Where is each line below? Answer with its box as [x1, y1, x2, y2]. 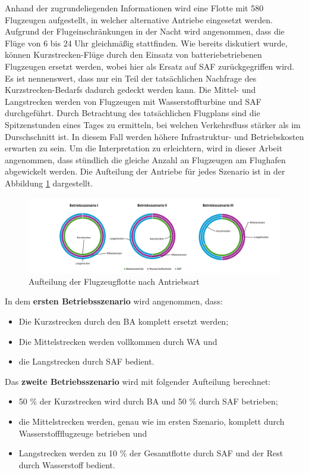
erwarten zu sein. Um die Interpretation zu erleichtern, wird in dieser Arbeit [5, 142, 283, 154]
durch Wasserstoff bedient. [18, 458, 115, 471]
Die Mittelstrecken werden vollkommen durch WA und [18, 335, 217, 347]
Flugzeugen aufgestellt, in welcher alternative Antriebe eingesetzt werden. [5, 13, 273, 26]
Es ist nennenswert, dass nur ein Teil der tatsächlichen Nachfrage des [5, 71, 257, 84]
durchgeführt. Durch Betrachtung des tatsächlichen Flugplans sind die [5, 107, 260, 119]
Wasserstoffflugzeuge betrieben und [18, 427, 147, 439]
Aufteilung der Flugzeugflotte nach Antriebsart [29, 275, 200, 287]
